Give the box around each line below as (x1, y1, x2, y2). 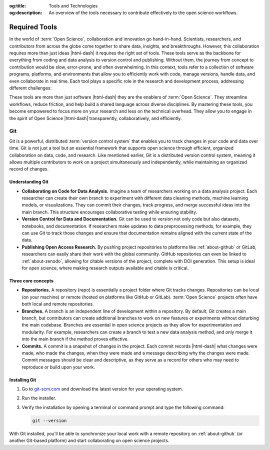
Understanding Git (9, 179, 48, 185)
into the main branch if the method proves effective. (21, 336, 129, 342)
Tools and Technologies (48, 3, 98, 8)
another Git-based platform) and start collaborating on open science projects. (9, 437, 169, 443)
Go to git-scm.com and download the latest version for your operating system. (21, 386, 183, 392)
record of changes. (9, 166, 49, 172)
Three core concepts (9, 277, 54, 283)
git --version (32, 417, 67, 423)
